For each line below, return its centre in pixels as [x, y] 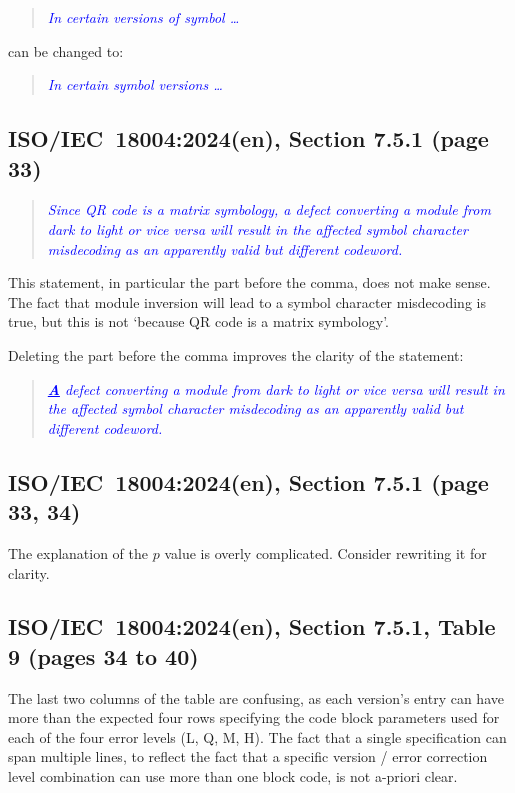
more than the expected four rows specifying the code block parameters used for [254, 717]
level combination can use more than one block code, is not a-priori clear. [233, 776]
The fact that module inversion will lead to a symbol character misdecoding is [247, 301]
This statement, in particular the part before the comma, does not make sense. [249, 282]
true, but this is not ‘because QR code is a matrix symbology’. [198, 321]
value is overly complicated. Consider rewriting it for [325, 552]
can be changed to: [66, 50]
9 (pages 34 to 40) [103, 655]
